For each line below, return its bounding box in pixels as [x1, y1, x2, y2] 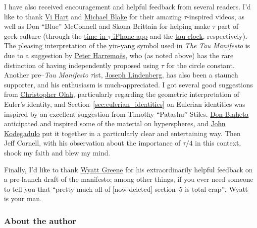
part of [217, 21, 239, 31]
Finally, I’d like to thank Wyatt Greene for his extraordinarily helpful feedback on [4, 164, 253, 174]
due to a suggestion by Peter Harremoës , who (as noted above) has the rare [4, 50, 234, 60]
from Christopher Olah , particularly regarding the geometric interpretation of [4, 89, 240, 99]
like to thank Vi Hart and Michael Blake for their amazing [4, 11, 182, 21]
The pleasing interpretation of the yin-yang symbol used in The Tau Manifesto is [4, 40, 250, 51]
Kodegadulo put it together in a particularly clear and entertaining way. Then [4, 128, 241, 138]
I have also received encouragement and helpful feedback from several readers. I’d [4, 1, 251, 11]
